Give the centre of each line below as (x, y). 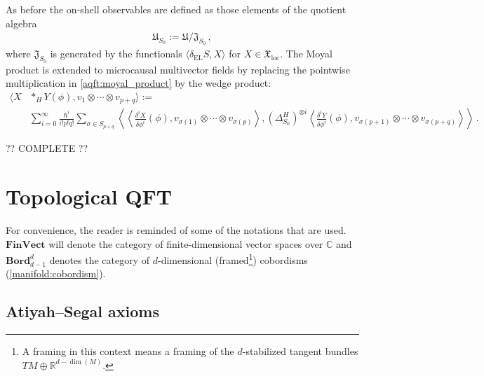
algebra (21, 23)
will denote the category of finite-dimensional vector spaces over (186, 243)
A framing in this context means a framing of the (128, 351)
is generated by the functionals (116, 54)
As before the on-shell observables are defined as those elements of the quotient (176, 9)
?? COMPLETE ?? (47, 148)
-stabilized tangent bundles (300, 351)
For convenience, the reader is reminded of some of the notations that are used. (176, 230)
